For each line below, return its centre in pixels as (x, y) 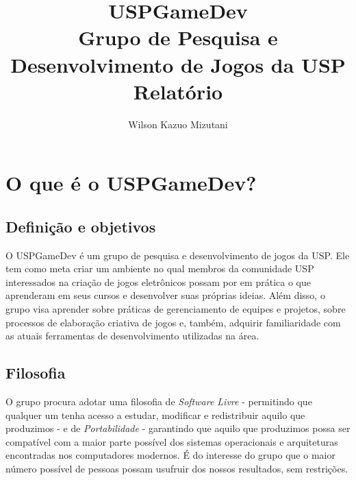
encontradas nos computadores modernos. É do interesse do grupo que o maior (170, 455)
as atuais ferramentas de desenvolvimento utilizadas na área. (132, 336)
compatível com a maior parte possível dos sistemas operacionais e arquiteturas (172, 441)
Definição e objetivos (81, 226)
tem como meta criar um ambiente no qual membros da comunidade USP (160, 268)
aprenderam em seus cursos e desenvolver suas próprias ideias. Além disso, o (165, 295)
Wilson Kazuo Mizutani (178, 124)
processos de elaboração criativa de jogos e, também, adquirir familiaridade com (173, 322)
